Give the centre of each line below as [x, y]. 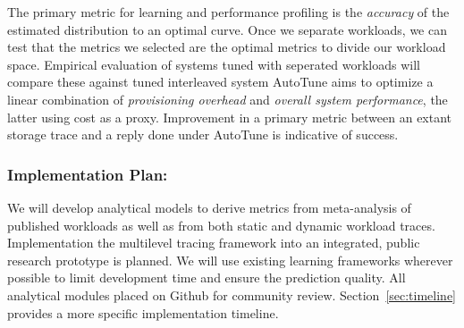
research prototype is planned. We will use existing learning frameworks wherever [230, 260]
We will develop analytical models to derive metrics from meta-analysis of [209, 207]
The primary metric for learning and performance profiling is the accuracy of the [228, 12]
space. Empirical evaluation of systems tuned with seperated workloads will [214, 64]
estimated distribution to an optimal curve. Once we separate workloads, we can [227, 29]
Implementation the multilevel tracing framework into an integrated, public [214, 243]
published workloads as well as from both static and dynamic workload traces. [221, 225]
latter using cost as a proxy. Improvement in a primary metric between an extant [230, 117]
